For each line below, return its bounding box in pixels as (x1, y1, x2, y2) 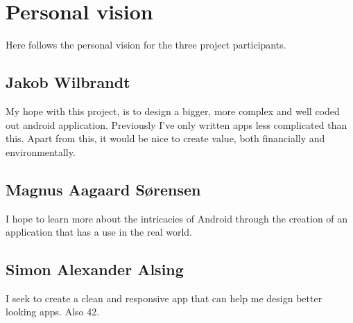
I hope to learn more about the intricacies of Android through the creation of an (6, 211, 348, 225)
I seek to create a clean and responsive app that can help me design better (6, 290, 322, 305)
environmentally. (6, 144, 76, 159)
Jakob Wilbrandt (6, 71, 130, 93)
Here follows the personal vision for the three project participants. (6, 37, 286, 52)
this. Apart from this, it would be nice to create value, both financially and (6, 131, 325, 146)
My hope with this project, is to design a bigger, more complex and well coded (6, 103, 340, 118)
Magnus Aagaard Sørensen (6, 178, 201, 200)
